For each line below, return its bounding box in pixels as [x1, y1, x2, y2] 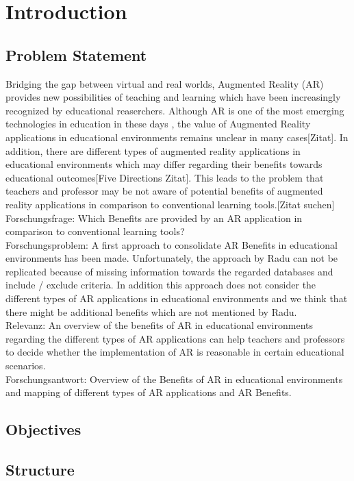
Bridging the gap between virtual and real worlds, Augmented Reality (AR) [5, 76, 324, 90]
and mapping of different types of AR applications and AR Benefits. [5, 385, 292, 399]
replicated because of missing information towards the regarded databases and [5, 264, 333, 278]
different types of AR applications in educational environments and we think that [5, 291, 348, 306]
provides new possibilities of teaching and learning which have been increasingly [5, 90, 341, 104]
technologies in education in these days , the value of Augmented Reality [5, 116, 311, 131]
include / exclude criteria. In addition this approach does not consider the [5, 277, 316, 292]
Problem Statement [5, 44, 147, 65]
